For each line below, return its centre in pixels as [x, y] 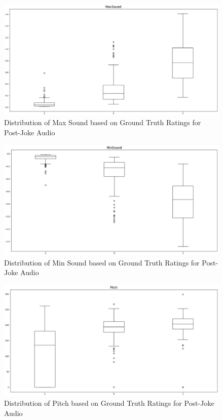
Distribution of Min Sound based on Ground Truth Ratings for [102, 262]
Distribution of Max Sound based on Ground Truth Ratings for [103, 122]
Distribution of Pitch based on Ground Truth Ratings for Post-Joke [109, 403]
